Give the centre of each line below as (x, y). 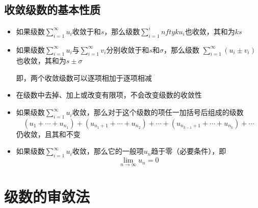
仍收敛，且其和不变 (48, 134)
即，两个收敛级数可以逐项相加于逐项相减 (84, 77)
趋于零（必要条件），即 (189, 151)
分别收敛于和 (128, 49)
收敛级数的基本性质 (52, 9)
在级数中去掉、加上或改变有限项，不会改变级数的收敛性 (109, 95)
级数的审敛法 (47, 196)
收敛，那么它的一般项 (108, 151)
